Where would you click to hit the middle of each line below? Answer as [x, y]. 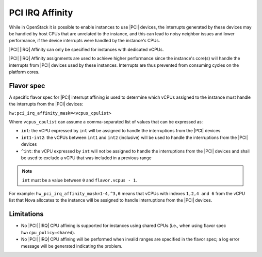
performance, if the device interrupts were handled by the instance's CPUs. [84, 41]
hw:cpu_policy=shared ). [48, 232]
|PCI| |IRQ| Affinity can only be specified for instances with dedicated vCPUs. [86, 49]
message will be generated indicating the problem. [72, 246]
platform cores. [24, 72]
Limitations [26, 214]
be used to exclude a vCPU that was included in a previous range [86, 158]
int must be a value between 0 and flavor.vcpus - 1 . [80, 180]
